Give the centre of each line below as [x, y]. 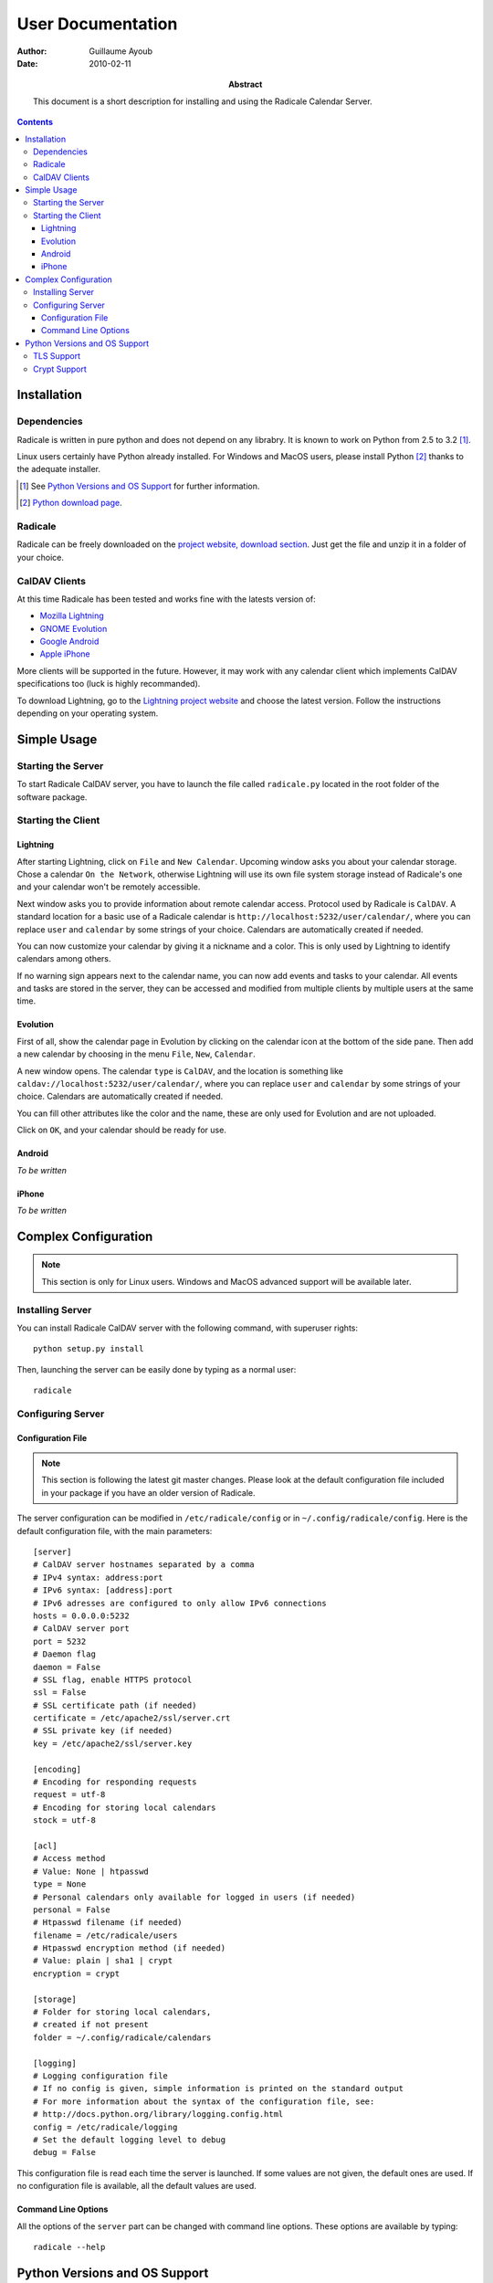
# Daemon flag [64, 1654]
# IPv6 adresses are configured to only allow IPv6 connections [180, 1603]
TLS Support [57, 356]
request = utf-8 [69, 1795]
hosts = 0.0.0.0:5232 [81, 1615]
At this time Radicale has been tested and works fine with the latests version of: [167, 599]
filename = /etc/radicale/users [105, 1935]
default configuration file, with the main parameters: [115, 1531]
